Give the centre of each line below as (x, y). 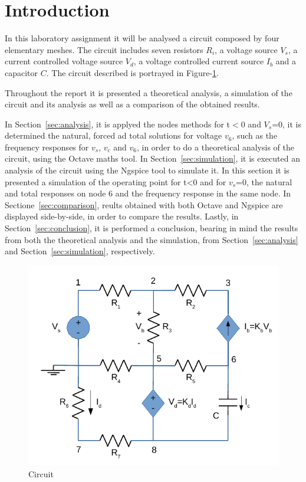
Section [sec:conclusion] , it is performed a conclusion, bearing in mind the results (152, 228)
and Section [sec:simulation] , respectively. (80, 251)
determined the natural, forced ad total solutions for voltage (113, 135)
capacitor (22, 72)
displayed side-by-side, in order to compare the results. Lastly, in (122, 216)
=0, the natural (264, 181)
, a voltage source (246, 49)
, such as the (255, 135)
